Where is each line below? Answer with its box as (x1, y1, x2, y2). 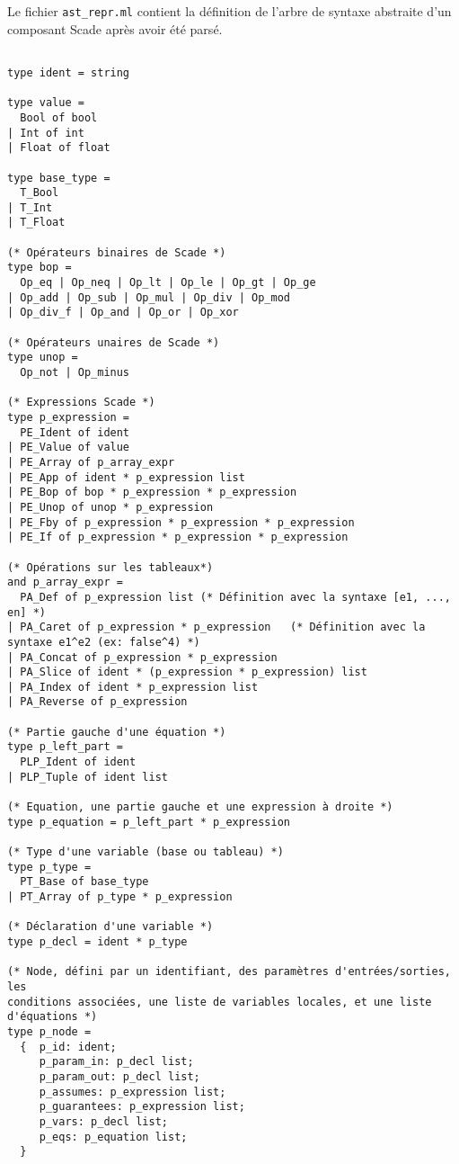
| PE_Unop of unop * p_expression (7, 500, 214, 514)
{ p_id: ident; (20, 1040, 117, 1053)
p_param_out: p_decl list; (39, 1070, 200, 1083)
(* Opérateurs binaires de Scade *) (7, 246, 226, 259)
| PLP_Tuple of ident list (7, 770, 168, 783)
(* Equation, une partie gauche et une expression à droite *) (7, 801, 393, 814)
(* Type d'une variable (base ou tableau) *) (7, 846, 284, 859)
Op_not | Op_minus (20, 366, 130, 380)
